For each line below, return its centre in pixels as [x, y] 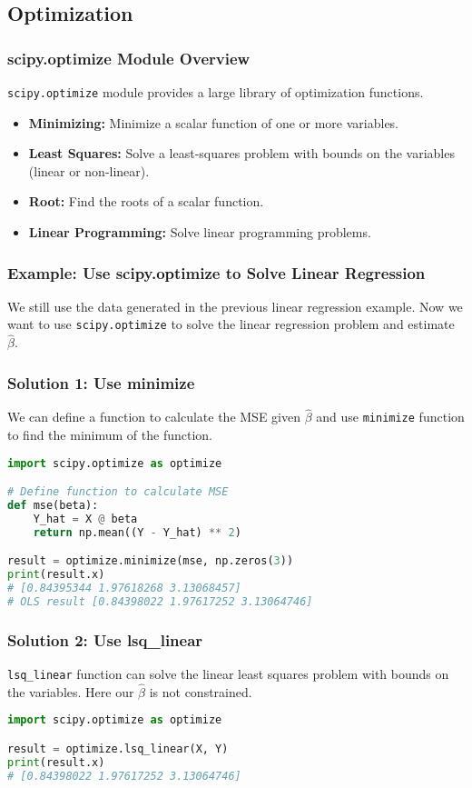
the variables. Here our [71, 691]
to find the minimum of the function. [110, 434]
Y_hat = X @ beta [85, 519]
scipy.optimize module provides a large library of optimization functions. [216, 92]
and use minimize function [390, 417]
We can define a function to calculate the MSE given [154, 417]
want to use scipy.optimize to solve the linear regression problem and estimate [231, 324]
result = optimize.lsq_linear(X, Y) [118, 749]
